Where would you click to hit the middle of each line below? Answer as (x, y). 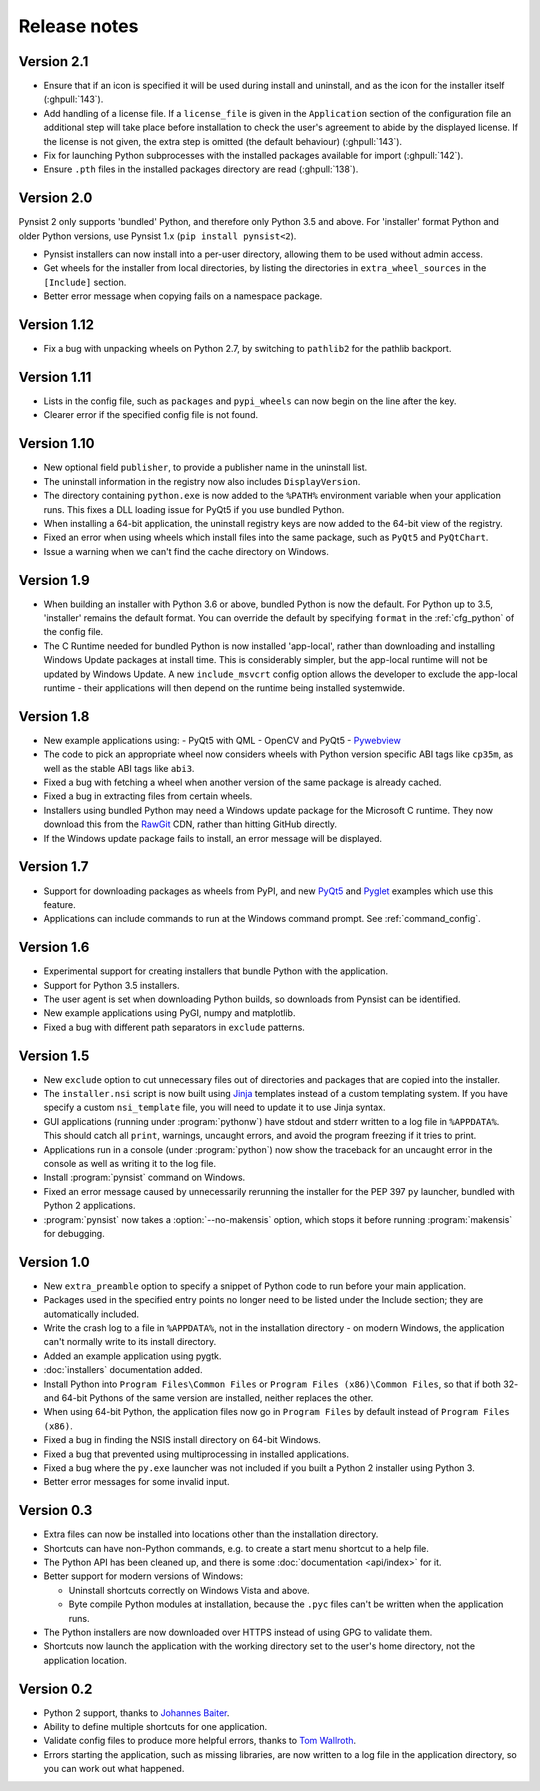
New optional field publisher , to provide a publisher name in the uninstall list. (205, 467)
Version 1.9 (54, 580)
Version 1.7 (53, 866)
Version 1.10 (56, 443)
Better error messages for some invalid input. (136, 1482)
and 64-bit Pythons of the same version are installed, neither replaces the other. (208, 1398)
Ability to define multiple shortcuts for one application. (155, 1727)
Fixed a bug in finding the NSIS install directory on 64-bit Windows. (182, 1440)
